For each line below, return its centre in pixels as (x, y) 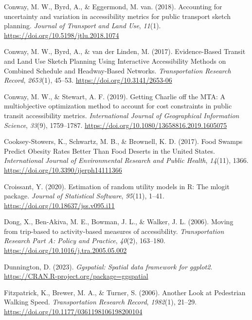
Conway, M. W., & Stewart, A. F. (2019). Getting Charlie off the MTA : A (115, 96)
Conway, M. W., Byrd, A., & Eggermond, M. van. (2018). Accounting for (113, 6)
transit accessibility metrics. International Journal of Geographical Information (122, 115)
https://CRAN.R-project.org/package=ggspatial (76, 276)
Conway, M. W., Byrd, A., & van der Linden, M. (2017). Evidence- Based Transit (125, 51)
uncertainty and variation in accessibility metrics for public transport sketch (117, 16)
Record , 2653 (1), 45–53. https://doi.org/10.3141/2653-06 (88, 80)
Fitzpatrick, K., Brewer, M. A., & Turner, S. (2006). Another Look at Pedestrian (125, 292)
